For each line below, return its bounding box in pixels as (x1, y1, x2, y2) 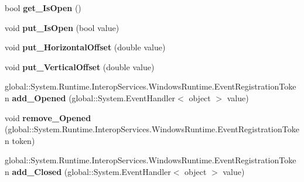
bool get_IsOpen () (5, 2, 81, 13)
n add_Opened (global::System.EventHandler (5, 91, 176, 104)
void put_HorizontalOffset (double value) (5, 41, 166, 53)
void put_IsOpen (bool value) (5, 21, 119, 33)
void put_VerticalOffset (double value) (5, 60, 155, 73)
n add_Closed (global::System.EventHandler (5, 165, 171, 177)
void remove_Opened (5, 111, 91, 123)
